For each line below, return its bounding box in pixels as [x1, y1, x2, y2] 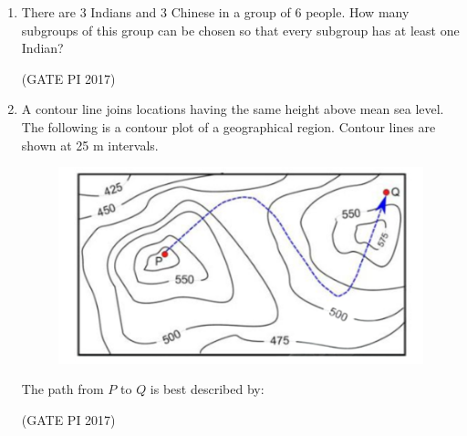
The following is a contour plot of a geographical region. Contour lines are [21, 117, 436, 136]
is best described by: [150, 379, 265, 399]
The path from [21, 379, 104, 399]
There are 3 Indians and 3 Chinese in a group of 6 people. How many [21, 3, 410, 21]
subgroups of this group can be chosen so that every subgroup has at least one [21, 20, 460, 39]
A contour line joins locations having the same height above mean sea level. [21, 99, 444, 119]
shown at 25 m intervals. [21, 135, 159, 154]
